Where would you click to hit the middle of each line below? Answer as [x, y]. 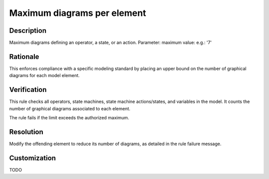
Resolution [26, 132]
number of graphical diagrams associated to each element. [70, 108]
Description [28, 31]
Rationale [24, 56]
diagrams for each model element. [44, 76]
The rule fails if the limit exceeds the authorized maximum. [69, 118]
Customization [33, 158]
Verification [28, 90]
